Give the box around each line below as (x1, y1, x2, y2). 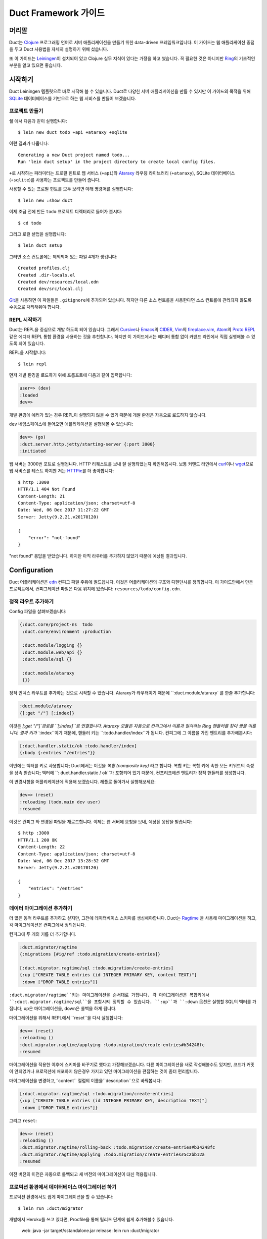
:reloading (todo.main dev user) (19, 799, 101, 805)
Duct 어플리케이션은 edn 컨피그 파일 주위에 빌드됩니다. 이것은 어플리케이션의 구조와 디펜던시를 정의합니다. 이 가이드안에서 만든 (9, 579, 253, 585)
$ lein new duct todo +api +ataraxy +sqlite (18, 129, 128, 135)
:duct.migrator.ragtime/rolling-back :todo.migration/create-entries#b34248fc (19, 1145, 215, 1150)
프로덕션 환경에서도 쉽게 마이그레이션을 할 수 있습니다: (9, 1194, 114, 1200)
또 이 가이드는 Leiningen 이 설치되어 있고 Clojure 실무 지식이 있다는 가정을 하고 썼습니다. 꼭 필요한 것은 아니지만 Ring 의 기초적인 (9, 55, 256, 61)
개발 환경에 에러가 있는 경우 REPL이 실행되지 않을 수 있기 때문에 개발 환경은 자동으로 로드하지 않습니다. (9, 412, 207, 418)
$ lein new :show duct (18, 197, 73, 203)
